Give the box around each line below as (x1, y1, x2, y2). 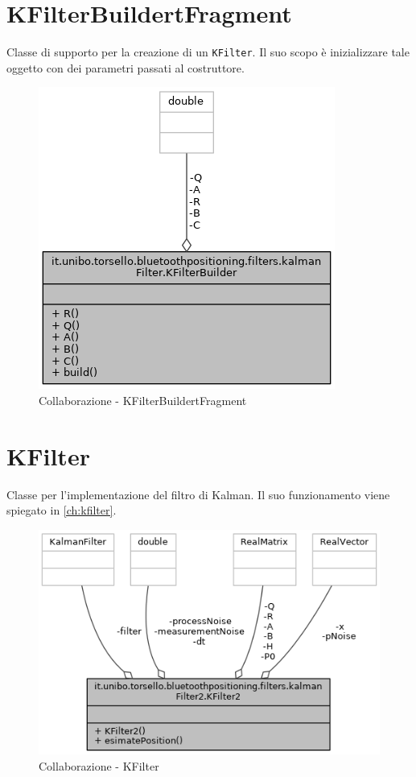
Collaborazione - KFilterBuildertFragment (39, 391, 247, 408)
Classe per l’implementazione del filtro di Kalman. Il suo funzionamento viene (6, 486, 390, 502)
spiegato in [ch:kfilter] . (6, 502, 117, 519)
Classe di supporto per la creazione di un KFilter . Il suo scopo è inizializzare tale (6, 43, 410, 60)
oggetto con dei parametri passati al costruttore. (6, 59, 245, 76)
